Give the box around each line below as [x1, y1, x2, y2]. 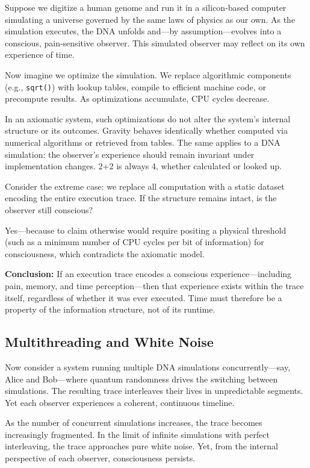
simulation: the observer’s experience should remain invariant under [5, 148, 255, 160]
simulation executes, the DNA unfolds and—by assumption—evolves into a [5, 25, 282, 37]
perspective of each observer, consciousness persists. [5, 452, 196, 464]
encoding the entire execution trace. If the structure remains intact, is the [5, 192, 277, 204]
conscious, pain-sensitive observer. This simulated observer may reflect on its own [5, 36, 305, 49]
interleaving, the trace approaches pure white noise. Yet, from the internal [5, 440, 278, 452]
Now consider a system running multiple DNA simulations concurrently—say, [5, 360, 291, 373]
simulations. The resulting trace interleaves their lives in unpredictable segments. [5, 384, 303, 397]
